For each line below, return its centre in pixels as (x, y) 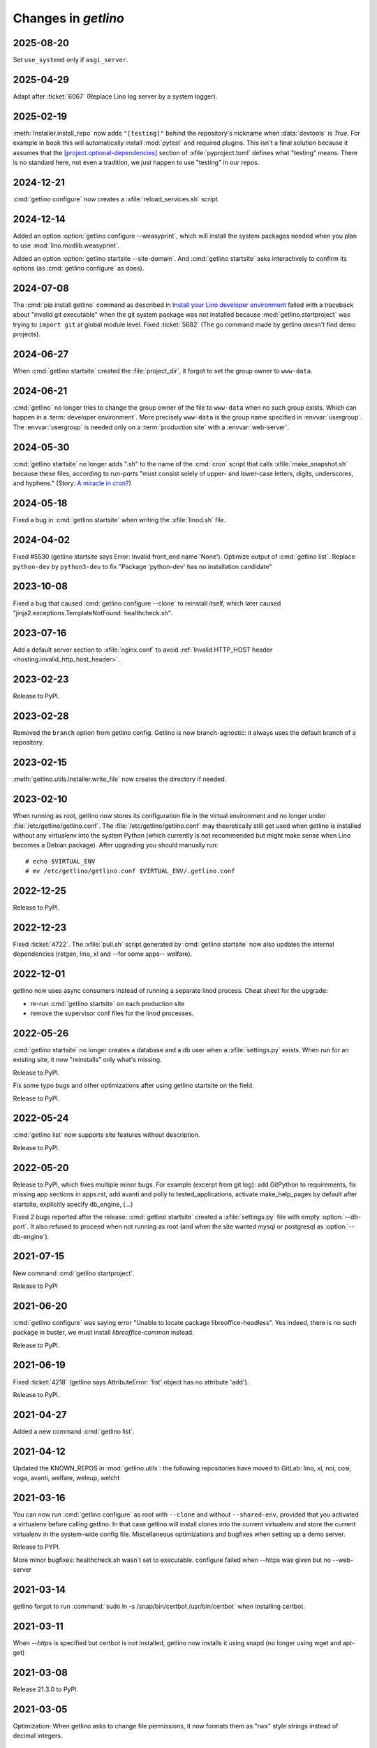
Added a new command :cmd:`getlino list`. (74, 1431)
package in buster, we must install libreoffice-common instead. (104, 1333)
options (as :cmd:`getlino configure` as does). (79, 268)
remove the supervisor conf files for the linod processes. (112, 1013)
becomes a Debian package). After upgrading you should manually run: (116, 845)
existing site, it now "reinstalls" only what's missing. (87, 1060)
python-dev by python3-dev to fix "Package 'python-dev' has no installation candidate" (142, 566)
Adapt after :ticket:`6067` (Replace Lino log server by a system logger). (115, 96)
